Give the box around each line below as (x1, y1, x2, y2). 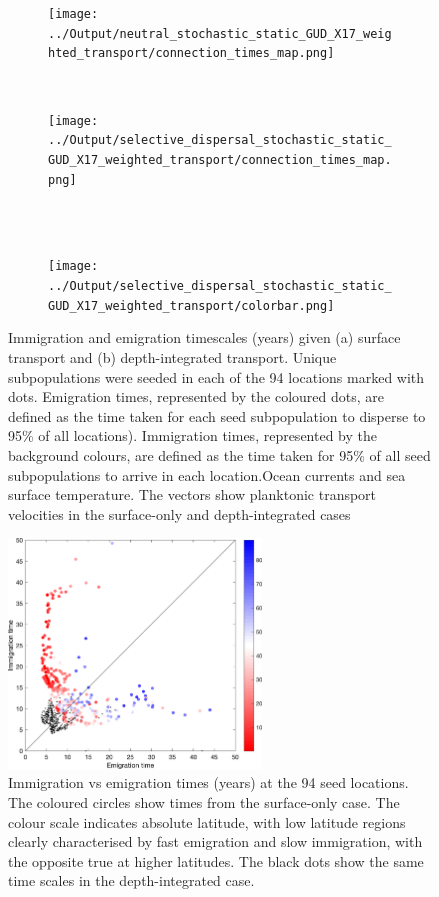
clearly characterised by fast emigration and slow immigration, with (8, 831, 423, 852)
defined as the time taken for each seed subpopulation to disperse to (8, 405, 426, 426)
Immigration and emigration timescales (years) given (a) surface (8, 327, 401, 348)
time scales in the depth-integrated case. (8, 870, 255, 891)
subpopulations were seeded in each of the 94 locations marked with (8, 366, 425, 387)
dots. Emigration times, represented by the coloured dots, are (8, 386, 384, 407)
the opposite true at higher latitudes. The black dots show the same (8, 850, 424, 871)
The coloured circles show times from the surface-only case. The (8, 791, 400, 812)
